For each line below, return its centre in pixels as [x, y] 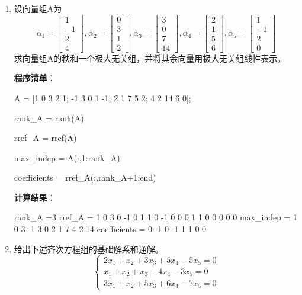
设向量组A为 [38, 8]
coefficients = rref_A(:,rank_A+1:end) [85, 177]
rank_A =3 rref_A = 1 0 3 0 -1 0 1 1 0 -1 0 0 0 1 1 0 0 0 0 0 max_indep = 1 [156, 217]
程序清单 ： [35, 78]
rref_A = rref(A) [45, 138]
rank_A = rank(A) [49, 118]
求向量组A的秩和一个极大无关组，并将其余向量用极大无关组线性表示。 [150, 58]
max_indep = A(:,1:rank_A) [67, 157]
